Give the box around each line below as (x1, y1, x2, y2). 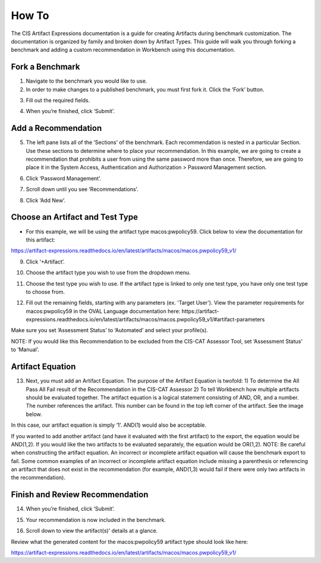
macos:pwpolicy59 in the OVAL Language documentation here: (26, 307, 181, 315)
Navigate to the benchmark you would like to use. (26, 77, 147, 85)
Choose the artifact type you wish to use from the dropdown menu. (26, 269, 191, 276)
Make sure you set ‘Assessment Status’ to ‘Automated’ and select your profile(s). (11, 327, 208, 334)
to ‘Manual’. (11, 346, 40, 354)
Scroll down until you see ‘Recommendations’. (26, 186, 139, 193)
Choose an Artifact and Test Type (11, 212, 138, 223)
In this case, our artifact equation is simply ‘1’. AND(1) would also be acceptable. (11, 421, 207, 428)
